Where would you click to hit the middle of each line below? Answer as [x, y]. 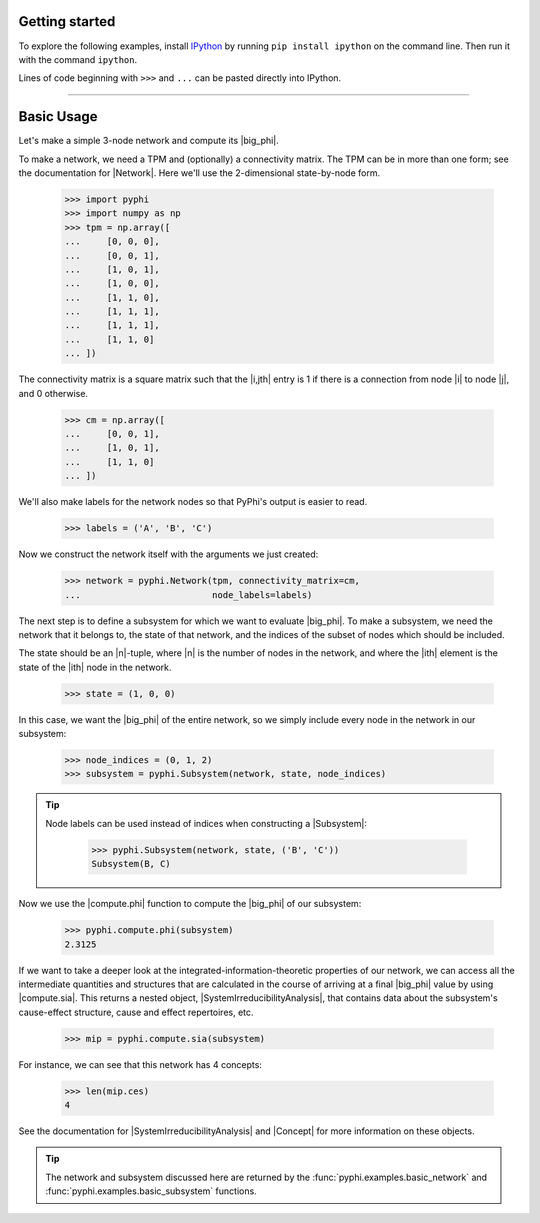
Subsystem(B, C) [131, 864]
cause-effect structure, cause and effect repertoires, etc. [136, 1012]
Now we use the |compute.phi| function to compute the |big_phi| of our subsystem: [190, 904]
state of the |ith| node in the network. [95, 667]
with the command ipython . [78, 59]
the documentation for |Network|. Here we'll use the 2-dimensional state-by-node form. [199, 172]
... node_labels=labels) [188, 594]
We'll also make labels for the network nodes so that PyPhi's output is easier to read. [193, 502]
